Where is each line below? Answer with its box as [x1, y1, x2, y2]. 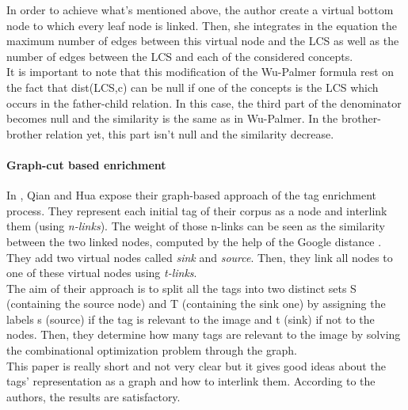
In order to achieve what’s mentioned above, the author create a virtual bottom [6, 2, 394, 17]
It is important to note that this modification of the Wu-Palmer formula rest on [6, 63, 395, 80]
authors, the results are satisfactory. [6, 388, 181, 404]
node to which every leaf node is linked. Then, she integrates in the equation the [6, 17, 398, 33]
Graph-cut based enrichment [6, 156, 166, 173]
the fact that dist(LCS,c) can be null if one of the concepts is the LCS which [6, 78, 379, 95]
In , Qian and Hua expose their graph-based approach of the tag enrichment [6, 187, 376, 203]
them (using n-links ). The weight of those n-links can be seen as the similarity [6, 218, 385, 234]
